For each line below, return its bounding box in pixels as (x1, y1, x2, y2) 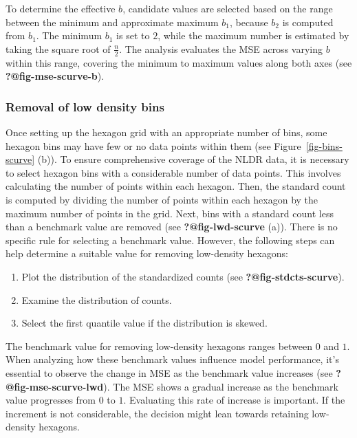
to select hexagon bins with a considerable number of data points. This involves (6, 165, 341, 179)
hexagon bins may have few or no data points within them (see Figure (6, 138, 301, 153)
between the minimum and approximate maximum (6, 14, 219, 29)
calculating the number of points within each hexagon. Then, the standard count (6, 179, 346, 193)
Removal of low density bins (6, 98, 164, 115)
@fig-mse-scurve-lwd (6, 379, 104, 393)
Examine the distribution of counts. (21, 292, 172, 307)
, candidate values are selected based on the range (122, 1, 333, 15)
